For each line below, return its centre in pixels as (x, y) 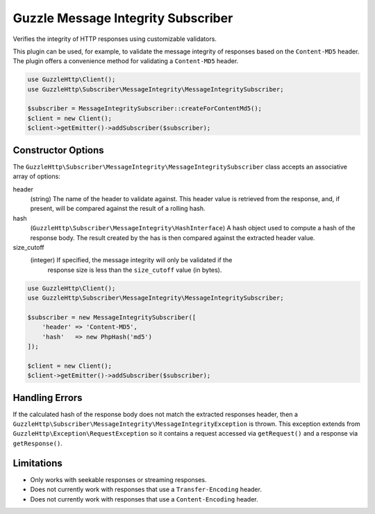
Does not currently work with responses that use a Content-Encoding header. (144, 499)
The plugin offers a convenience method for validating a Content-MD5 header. (126, 61)
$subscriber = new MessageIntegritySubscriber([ (112, 317)
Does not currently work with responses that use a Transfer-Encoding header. (146, 490)
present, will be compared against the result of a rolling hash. (118, 209)
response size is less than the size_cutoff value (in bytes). (135, 270)
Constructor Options (58, 150)
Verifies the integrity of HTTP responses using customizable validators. (115, 39)
